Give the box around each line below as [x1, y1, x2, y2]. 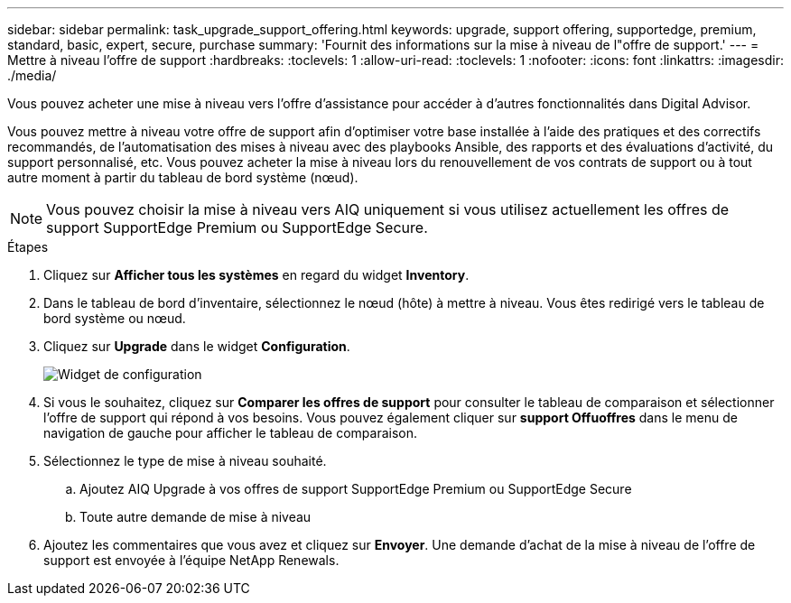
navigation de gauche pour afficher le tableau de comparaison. [43, 425, 417, 441]
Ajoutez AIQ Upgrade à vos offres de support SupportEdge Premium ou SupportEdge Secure [79, 481, 632, 496]
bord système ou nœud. [43, 311, 186, 326]
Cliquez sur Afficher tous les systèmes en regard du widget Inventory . [43, 267, 470, 283]
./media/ [7, 68, 57, 83]
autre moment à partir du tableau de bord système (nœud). [7, 170, 358, 185]
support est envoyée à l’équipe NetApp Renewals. [43, 552, 340, 568]
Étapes [7, 239, 49, 255]
